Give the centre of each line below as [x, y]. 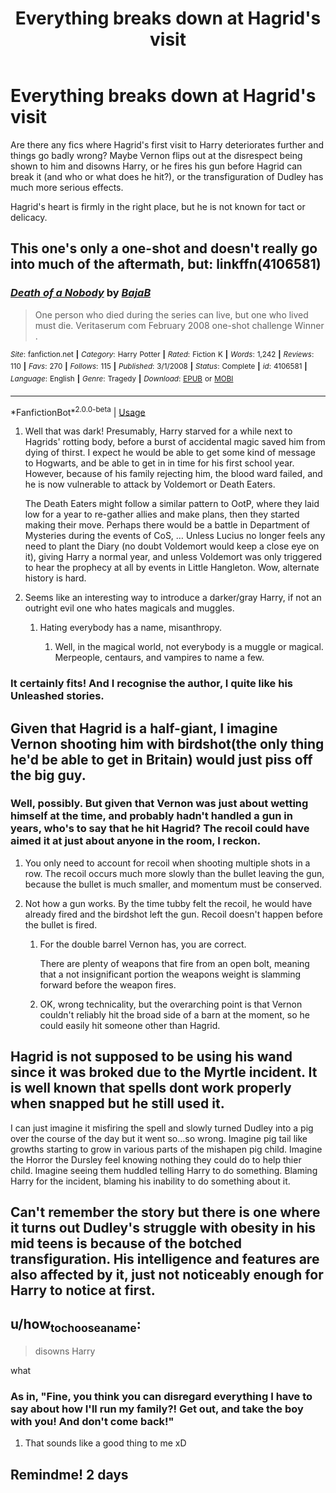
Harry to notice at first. [83, 1290]
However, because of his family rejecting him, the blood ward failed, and [173, 474]
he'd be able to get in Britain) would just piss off [161, 759]
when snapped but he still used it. [117, 1103]
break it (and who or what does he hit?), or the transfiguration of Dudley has [167, 176]
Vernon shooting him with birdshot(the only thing [167, 743]
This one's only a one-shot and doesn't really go [164, 248]
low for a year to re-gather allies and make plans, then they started [162, 514]
